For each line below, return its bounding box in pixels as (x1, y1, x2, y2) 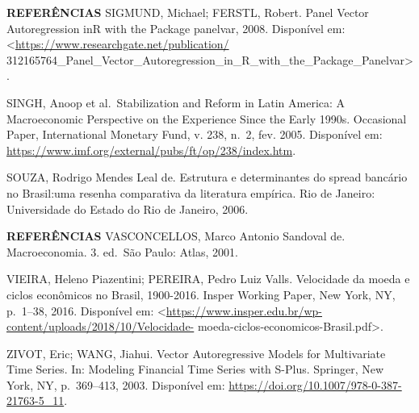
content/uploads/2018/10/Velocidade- (6, 318, 195, 335)
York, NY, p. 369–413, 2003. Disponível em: (6, 376, 225, 393)
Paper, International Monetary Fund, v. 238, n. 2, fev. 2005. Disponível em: (6, 126, 383, 143)
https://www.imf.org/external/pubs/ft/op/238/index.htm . (6, 141, 296, 158)
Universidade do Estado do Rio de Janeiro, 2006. (6, 200, 249, 217)
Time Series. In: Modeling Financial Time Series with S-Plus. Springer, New (6, 361, 384, 378)
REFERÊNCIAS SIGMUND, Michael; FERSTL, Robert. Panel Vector (6, 4, 369, 20)
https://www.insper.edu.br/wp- (166, 302, 323, 319)
